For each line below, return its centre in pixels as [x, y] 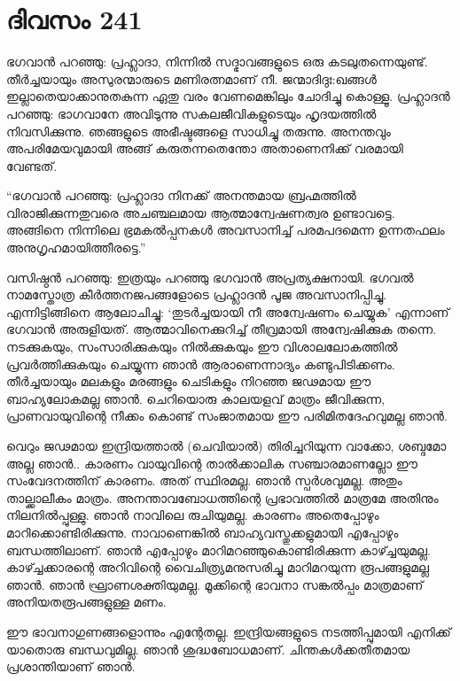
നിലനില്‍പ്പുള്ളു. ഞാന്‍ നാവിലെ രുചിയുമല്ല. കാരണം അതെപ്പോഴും [193, 515]
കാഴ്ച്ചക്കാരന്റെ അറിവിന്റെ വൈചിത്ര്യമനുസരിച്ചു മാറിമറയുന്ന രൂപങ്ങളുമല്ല [218, 567]
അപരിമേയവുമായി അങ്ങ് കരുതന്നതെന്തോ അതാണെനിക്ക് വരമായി [205, 148]
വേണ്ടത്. [32, 165]
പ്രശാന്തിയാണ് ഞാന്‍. [71, 666]
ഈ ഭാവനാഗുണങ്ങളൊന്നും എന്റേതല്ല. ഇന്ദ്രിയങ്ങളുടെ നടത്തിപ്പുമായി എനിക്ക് [229, 631]
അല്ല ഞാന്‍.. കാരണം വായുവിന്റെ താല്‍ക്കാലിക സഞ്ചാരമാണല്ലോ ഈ [212, 463]
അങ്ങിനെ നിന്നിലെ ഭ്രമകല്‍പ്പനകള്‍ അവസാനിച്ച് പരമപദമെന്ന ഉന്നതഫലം [226, 230]
